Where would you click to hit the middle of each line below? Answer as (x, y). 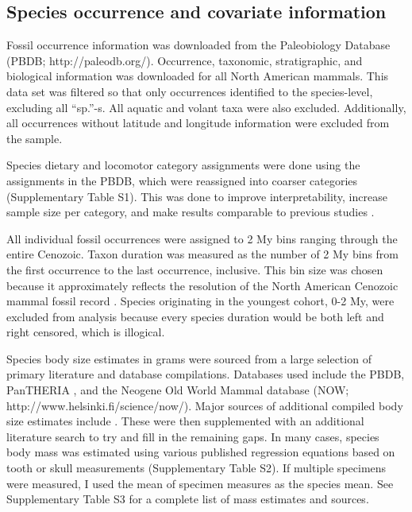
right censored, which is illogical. (86, 332)
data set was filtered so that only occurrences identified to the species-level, (190, 91)
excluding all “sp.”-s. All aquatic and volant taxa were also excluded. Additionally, (206, 107)
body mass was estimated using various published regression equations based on (201, 452)
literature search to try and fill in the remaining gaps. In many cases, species (193, 436)
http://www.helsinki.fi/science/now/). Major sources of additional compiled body (205, 405)
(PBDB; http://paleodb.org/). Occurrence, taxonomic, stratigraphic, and (185, 60)
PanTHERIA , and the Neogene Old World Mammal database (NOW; (178, 390)
